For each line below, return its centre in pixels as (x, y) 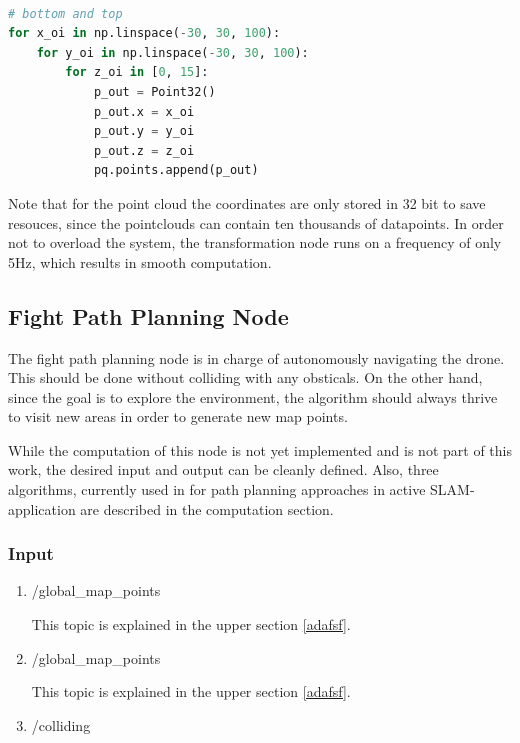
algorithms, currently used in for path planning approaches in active (217, 489)
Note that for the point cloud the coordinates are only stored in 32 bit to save (247, 202)
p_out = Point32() (154, 91)
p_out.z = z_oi (144, 150)
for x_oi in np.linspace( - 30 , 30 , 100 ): (144, 33)
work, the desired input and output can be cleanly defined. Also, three (223, 469)
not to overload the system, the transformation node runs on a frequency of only (255, 242)
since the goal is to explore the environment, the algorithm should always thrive (253, 396)
